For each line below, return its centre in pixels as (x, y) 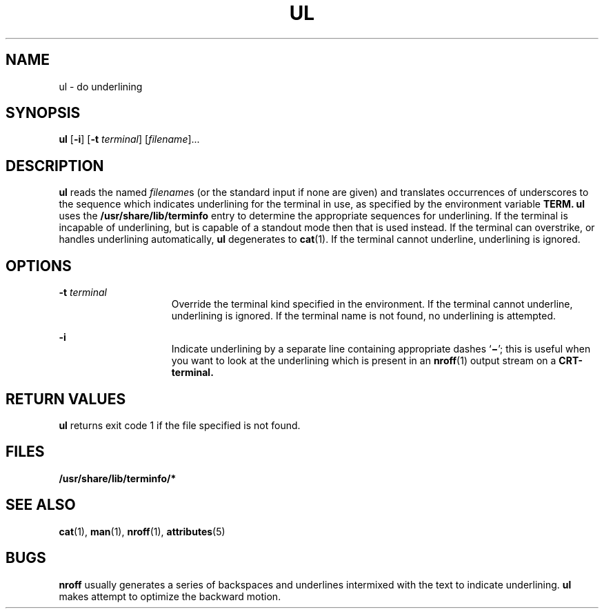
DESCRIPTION (55, 166)
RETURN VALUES (66, 399)
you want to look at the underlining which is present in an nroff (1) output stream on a (364, 361)
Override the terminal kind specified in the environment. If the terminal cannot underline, (372, 304)
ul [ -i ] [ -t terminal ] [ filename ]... (129, 139)
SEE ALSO (41, 505)
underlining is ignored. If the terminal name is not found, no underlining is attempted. (364, 316)
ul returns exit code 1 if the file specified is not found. (180, 425)
